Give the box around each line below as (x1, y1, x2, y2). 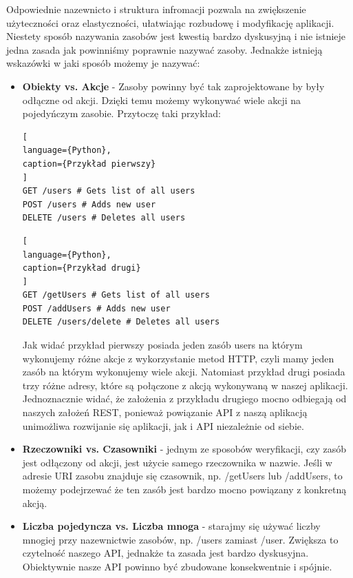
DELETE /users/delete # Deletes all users (22, 317, 220, 327)
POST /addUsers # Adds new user (22, 303, 171, 313)
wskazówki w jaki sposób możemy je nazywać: (6, 56, 200, 70)
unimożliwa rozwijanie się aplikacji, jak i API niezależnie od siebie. (22, 418, 304, 433)
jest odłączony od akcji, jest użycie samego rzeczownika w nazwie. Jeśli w (22, 455, 332, 469)
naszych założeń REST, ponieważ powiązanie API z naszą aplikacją (22, 405, 308, 420)
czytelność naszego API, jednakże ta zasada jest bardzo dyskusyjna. (22, 546, 309, 560)
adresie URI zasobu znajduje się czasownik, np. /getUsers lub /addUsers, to (22, 468, 343, 483)
